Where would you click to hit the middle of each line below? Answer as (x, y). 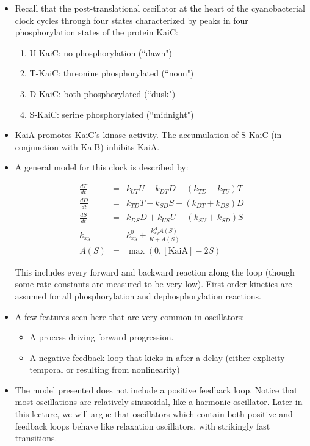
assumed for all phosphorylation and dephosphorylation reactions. (138, 295)
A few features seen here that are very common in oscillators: (130, 316)
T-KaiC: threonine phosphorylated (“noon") (112, 73)
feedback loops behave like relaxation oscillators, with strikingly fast (142, 426)
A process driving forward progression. (102, 337)
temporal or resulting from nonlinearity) (105, 369)
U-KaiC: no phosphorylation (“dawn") (101, 52)
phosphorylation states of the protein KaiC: (96, 32)
